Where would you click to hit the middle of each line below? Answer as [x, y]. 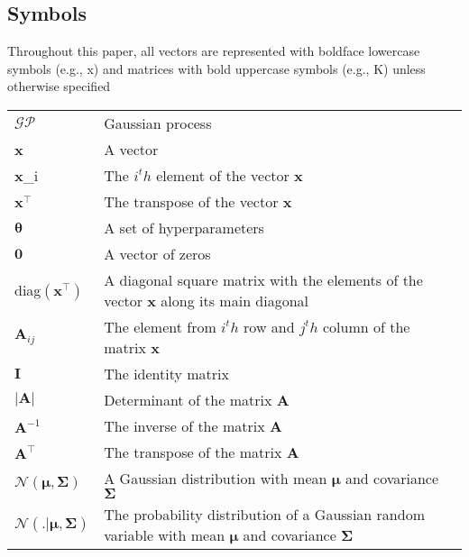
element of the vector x [230, 175]
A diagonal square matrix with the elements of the [263, 279]
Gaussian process [158, 123]
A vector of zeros [157, 253]
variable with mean [165, 534]
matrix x [132, 347]
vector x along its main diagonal [207, 300]
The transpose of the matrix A [202, 452]
